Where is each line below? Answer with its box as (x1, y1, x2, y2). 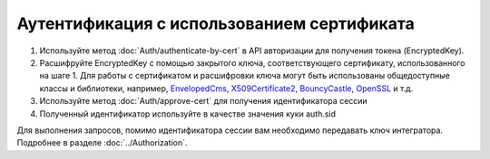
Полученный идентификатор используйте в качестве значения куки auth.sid (39, 108, 336, 119)
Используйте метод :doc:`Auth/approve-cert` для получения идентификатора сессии (39, 96, 367, 107)
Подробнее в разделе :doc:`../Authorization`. (16, 137, 188, 148)
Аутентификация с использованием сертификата (16, 14, 415, 33)
